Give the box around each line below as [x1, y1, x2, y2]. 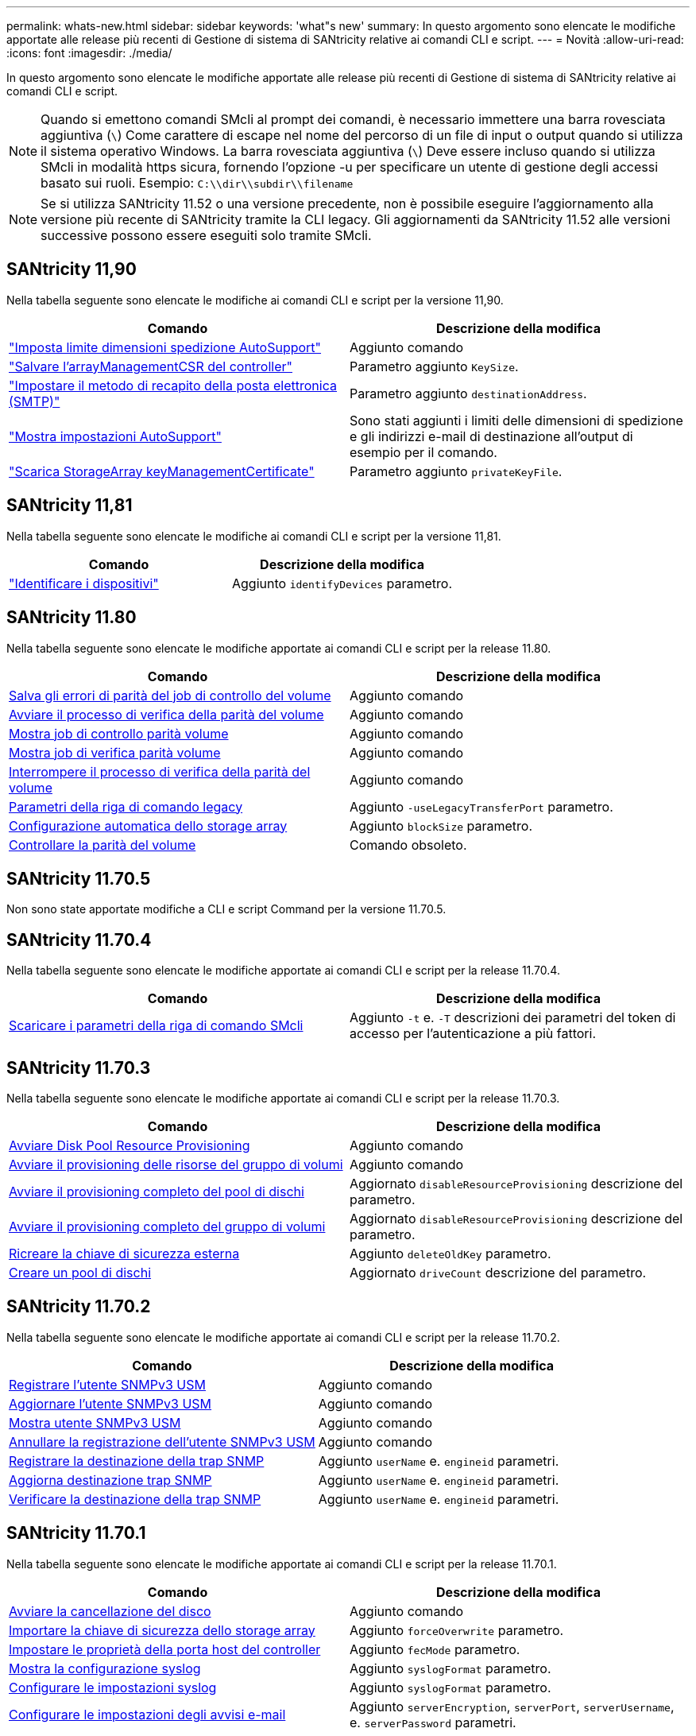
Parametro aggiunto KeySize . [350, 358, 519, 374]
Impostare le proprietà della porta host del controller [9, 1641, 321, 1657]
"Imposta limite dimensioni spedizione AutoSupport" [9, 339, 322, 355]
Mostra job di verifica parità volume [9, 744, 221, 761]
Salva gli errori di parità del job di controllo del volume [9, 687, 331, 703]
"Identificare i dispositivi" [9, 575, 159, 591]
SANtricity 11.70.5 [6, 868, 151, 889]
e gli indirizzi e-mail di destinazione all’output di [350, 428, 633, 444]
